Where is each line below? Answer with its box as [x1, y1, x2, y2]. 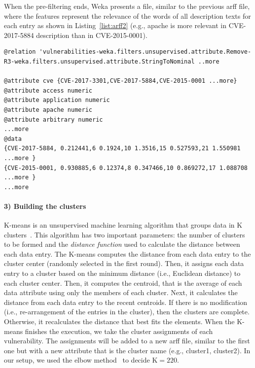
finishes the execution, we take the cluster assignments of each [25, 326, 213, 336]
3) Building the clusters [4, 201, 86, 211]
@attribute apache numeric [4, 106, 92, 113]
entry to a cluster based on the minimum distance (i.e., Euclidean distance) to [4, 268, 241, 278]
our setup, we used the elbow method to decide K [4, 355, 158, 365]
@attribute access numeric [4, 87, 92, 94]
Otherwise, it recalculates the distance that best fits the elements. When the [4, 316, 235, 327]
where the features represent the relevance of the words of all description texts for [4, 10, 251, 21]
